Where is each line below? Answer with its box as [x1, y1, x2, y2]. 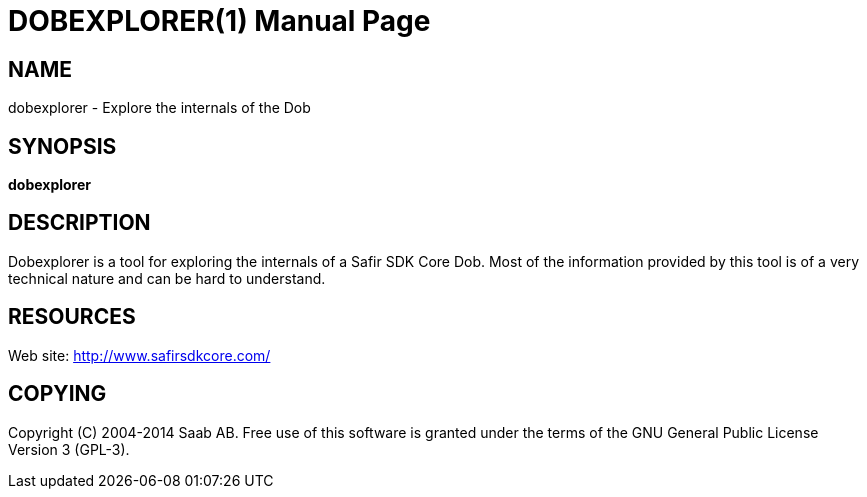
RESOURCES [8, 304, 136, 330]
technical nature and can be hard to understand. [8, 269, 326, 287]
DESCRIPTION [8, 210, 151, 236]
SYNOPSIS [8, 133, 117, 159]
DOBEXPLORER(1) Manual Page [8, 4, 431, 38]
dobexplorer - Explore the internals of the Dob [8, 99, 311, 117]
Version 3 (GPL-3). [8, 440, 130, 458]
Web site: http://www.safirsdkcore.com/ [8, 346, 271, 364]
